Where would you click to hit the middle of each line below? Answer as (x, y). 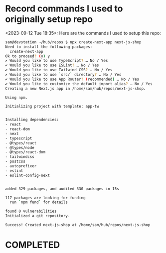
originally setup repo (49, 19)
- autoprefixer (21, 166)
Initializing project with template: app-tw (52, 107)
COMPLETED (33, 245)
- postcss (15, 162)
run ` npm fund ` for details (39, 202)
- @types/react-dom (25, 152)
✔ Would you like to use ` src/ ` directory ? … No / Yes (63, 75)
